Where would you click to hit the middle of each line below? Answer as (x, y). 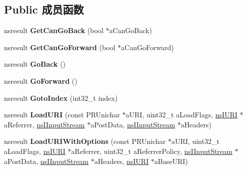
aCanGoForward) (147, 47)
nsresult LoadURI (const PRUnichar (62, 115)
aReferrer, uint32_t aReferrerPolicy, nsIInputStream (152, 151)
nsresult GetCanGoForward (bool (60, 47)
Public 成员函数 (44, 9)
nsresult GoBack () (35, 64)
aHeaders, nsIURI (121, 161)
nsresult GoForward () (41, 80)
